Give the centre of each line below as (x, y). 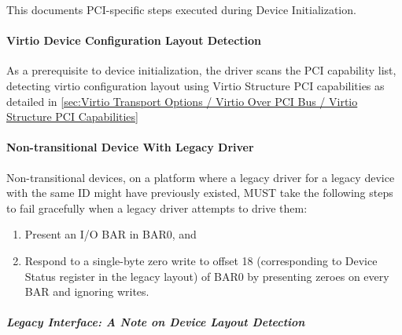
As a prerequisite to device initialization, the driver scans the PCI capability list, (201, 70)
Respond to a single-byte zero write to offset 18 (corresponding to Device (201, 260)
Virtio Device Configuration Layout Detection (134, 40)
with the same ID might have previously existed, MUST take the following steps (200, 193)
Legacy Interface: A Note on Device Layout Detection (156, 322)
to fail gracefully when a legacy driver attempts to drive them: (157, 208)
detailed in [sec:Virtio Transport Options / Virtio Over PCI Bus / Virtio (182, 101)
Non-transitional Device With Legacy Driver (130, 147)
